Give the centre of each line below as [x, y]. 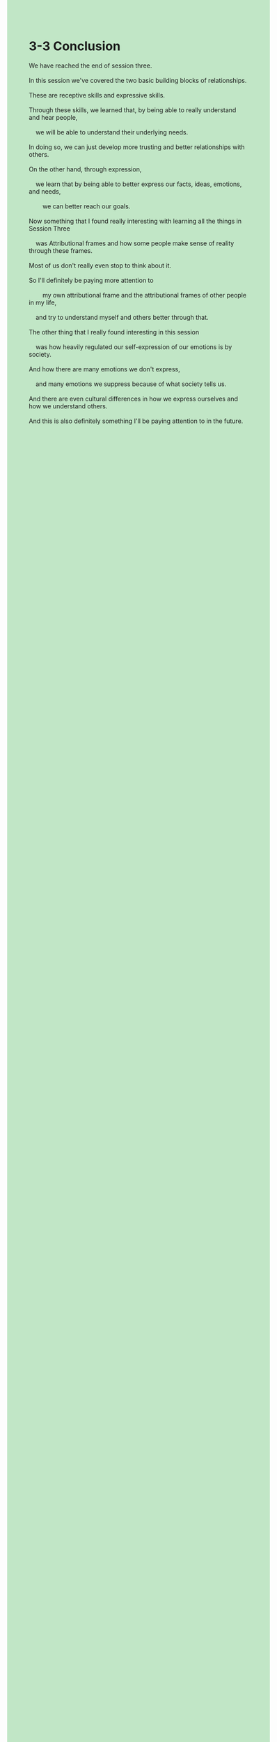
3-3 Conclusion [75, 46]
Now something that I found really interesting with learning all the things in [135, 221]
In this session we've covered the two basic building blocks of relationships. [138, 80]
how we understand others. [68, 406]
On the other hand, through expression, [85, 169]
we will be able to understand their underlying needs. [112, 132]
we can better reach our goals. [86, 206]
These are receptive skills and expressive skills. [97, 95]
